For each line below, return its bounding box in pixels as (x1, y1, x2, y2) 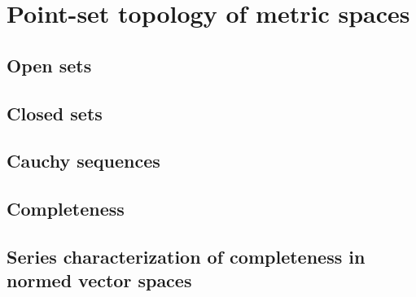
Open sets (7, 52, 92, 77)
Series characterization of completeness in (7, 243, 366, 269)
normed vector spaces (7, 268, 192, 293)
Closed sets (7, 100, 103, 125)
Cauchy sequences (7, 148, 160, 173)
